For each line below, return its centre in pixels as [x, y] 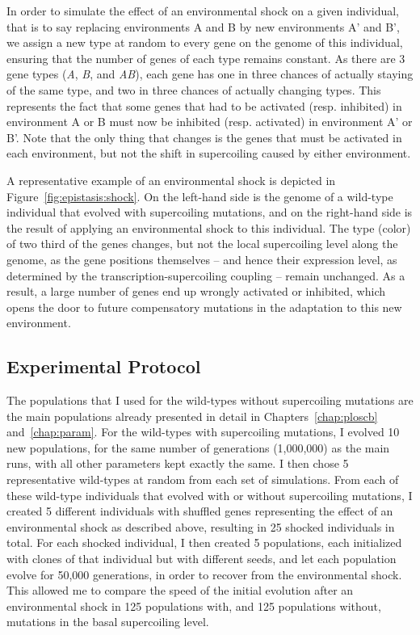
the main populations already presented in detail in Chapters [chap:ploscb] [192, 416]
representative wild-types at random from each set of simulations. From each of [203, 479]
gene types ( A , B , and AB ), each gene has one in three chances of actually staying [210, 74]
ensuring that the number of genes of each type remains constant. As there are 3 [206, 58]
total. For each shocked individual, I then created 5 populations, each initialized [204, 542]
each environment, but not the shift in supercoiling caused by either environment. [209, 153]
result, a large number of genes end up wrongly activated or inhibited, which [196, 291]
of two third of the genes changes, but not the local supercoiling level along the [202, 244]
